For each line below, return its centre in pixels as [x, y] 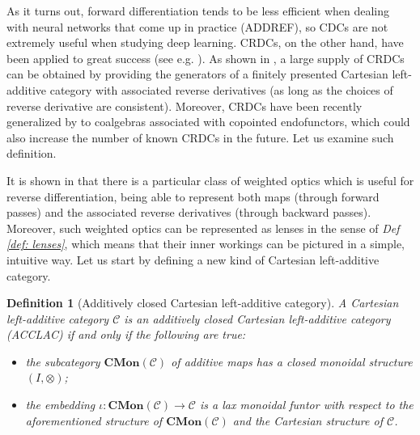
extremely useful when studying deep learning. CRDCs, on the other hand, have [205, 42]
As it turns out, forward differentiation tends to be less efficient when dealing [198, 11]
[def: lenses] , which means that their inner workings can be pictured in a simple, [206, 244]
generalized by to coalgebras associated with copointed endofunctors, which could [208, 122]
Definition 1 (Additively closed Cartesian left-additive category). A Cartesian [203, 303]
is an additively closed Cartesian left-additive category [257, 318]
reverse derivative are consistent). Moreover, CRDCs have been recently [185, 106]
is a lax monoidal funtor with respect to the [307, 405]
